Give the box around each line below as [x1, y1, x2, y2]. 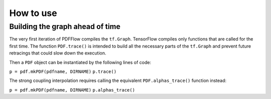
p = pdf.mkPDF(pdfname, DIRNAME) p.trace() [9, 68, 117, 74]
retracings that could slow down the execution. [9, 50, 106, 56]
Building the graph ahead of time [9, 22, 120, 31]
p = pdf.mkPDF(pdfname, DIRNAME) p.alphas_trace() [9, 87, 135, 92]
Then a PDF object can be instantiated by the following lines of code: [9, 59, 152, 65]
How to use [9, 7, 57, 18]
